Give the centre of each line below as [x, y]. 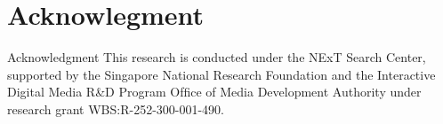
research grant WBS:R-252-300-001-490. [116, 108]
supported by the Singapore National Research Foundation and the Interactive [221, 74]
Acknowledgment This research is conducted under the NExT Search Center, [217, 57]
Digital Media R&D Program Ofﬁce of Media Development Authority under [214, 92]
